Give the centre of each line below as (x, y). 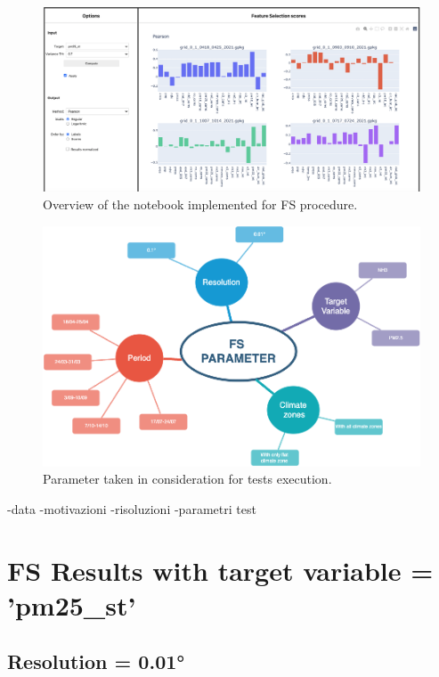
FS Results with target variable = (220, 570)
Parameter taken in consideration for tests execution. (187, 479)
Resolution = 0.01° (96, 661)
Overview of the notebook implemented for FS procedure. (200, 204)
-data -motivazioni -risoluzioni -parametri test (132, 508)
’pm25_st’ (72, 604)
